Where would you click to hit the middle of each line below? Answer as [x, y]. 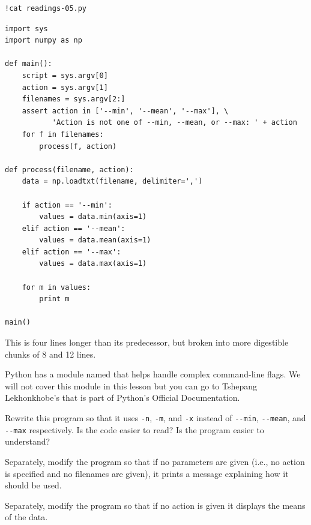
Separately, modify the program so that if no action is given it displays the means [155, 505]
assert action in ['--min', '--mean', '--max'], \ [125, 111]
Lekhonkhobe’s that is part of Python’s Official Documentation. [122, 397]
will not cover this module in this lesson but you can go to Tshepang [131, 385]
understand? [28, 441]
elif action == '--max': [71, 252]
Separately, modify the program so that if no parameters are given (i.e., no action [155, 461]
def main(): [29, 64]
